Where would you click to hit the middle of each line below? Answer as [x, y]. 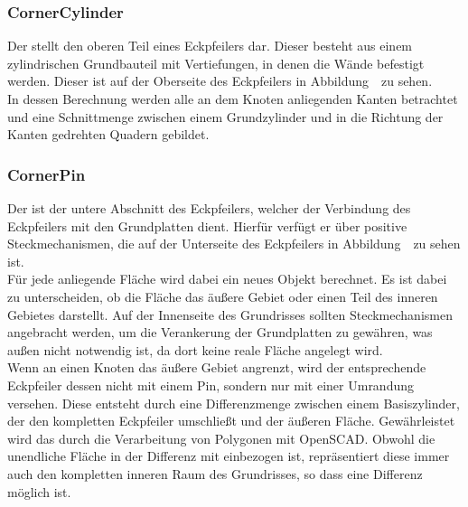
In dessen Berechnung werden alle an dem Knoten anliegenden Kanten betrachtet [233, 99]
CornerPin [47, 174]
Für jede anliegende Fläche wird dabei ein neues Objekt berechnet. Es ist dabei [227, 279]
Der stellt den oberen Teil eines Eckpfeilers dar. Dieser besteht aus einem [210, 46]
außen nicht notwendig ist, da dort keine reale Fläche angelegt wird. [195, 349]
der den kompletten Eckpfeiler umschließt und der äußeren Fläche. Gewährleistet [231, 421]
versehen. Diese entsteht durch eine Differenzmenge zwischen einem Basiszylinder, [234, 403]
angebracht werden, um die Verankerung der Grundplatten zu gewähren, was [220, 332]
